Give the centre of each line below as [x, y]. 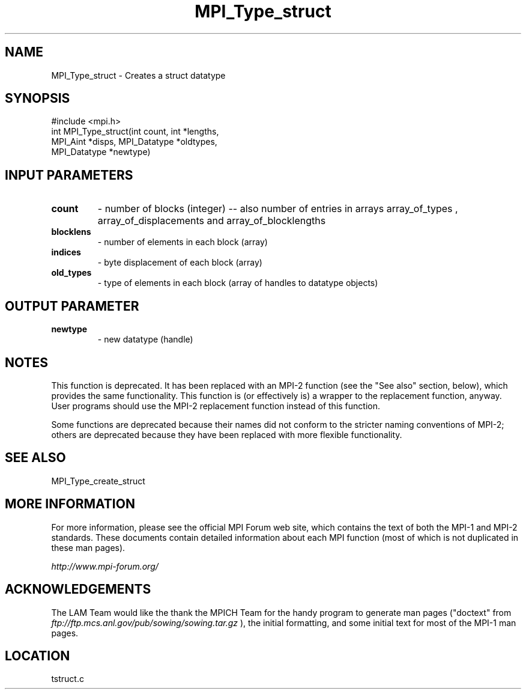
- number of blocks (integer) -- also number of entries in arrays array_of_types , [278, 209]
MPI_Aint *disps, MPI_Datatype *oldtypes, [134, 142]
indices [66, 252]
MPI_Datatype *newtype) [101, 152]
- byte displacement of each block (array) [180, 263]
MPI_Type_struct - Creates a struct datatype [138, 75]
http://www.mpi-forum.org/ [105, 566]
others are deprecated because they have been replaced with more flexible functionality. [227, 434]
